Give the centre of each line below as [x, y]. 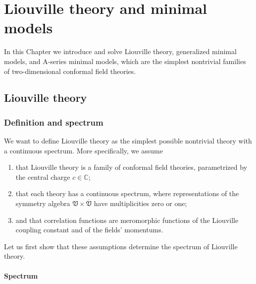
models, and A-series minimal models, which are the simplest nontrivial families [125, 61]
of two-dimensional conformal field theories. [70, 71]
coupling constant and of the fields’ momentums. [89, 230]
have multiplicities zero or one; [140, 203]
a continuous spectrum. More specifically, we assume [83, 150]
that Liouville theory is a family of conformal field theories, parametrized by [131, 167]
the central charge [43, 177]
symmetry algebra [43, 203]
